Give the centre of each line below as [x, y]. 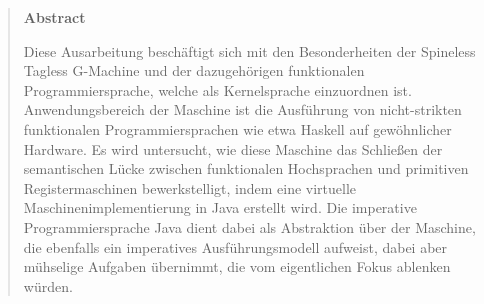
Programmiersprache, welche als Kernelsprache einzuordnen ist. [217, 89]
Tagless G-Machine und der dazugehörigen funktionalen [194, 70]
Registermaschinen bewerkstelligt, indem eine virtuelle [190, 187]
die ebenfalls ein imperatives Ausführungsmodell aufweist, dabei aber [235, 246]
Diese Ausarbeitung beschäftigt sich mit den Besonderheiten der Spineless [249, 50]
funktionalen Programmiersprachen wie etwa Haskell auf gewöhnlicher [237, 128]
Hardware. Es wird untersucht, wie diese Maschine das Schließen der [233, 148]
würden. [48, 285]
